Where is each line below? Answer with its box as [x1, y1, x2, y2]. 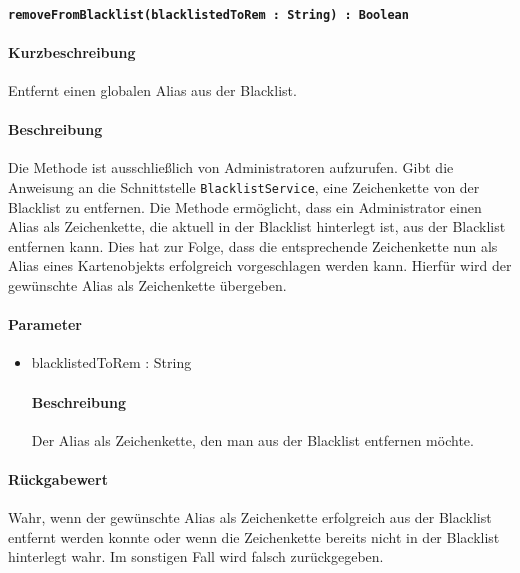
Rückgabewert [8, 469, 108, 490]
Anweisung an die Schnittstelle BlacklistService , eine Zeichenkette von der [8, 177, 480, 198]
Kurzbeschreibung [8, 41, 136, 62]
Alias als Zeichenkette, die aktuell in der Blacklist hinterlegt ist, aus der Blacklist [8, 216, 506, 237]
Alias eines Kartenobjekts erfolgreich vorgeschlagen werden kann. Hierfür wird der [8, 255, 512, 276]
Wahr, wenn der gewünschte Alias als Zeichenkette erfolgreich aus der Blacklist [8, 507, 492, 528]
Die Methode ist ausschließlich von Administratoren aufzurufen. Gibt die [8, 157, 454, 178]
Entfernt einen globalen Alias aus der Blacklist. [8, 80, 297, 101]
